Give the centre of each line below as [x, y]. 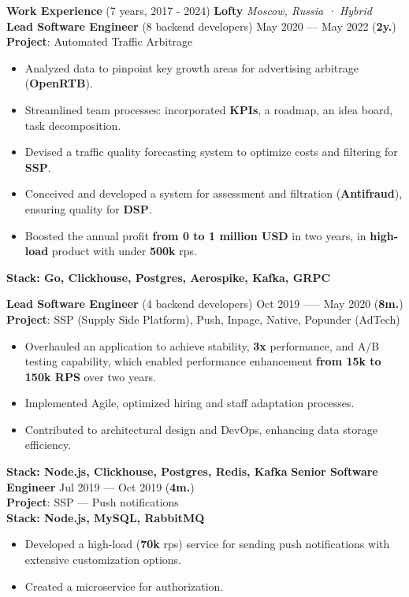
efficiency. [48, 445]
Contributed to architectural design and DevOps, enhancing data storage [201, 429]
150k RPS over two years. [91, 376]
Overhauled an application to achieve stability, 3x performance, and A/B [202, 345]
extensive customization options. [103, 560]
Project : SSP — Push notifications [93, 502]
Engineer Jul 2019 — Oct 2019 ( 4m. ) [100, 486]
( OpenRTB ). [59, 83]
